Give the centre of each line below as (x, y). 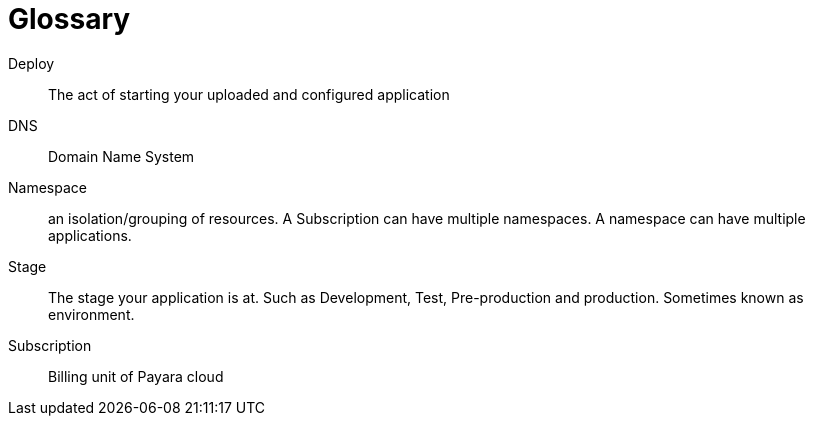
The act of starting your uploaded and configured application (249, 94)
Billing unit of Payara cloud (136, 376)
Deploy (31, 63)
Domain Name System (121, 156)
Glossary (69, 19)
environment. (91, 314)
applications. (90, 235)
